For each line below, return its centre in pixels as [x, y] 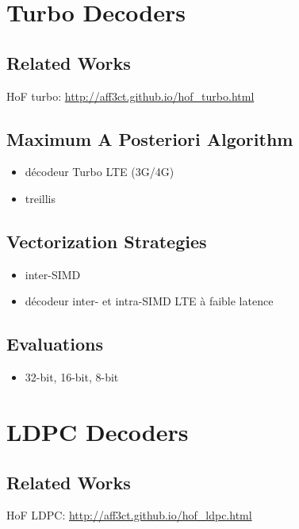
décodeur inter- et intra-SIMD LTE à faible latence [149, 301]
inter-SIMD [53, 274]
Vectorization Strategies [107, 241]
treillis [40, 198]
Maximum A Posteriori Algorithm [150, 138]
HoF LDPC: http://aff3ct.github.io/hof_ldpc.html [129, 515]
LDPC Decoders [98, 431]
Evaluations [55, 344]
